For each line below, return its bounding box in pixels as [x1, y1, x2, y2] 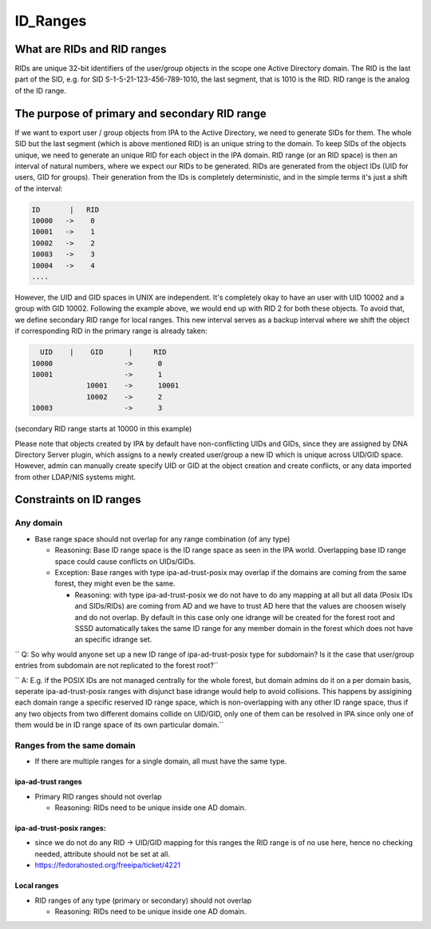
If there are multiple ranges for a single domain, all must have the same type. [34, 756, 287, 766]
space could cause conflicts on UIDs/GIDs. [54, 556, 196, 566]
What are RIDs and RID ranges [14, 42, 167, 56]
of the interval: [14, 184, 63, 193]
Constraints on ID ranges [14, 493, 141, 506]
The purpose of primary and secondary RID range [14, 106, 267, 120]
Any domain [14, 518, 63, 529]
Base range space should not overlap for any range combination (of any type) [34, 534, 291, 543]
